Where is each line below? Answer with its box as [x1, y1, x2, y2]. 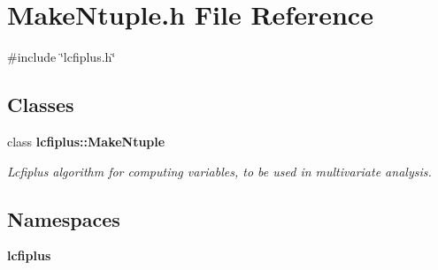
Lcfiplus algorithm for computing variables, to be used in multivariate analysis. [7, 161, 432, 180]
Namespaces [7, 205, 120, 232]
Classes [7, 91, 74, 118]
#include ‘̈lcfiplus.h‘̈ [7, 48, 116, 66]
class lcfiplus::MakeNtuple [7, 131, 165, 150]
